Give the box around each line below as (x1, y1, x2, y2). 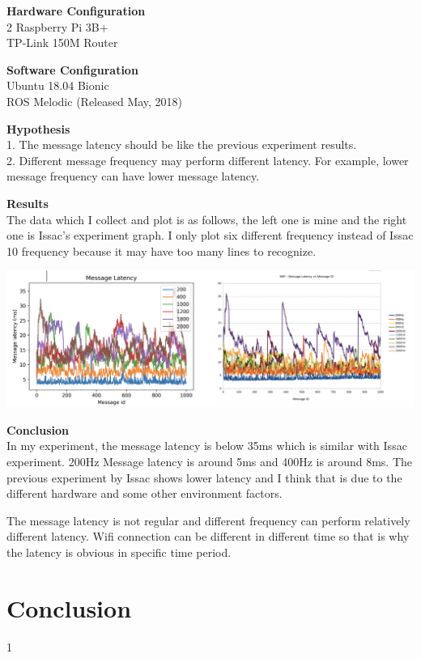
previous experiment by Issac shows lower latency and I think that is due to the (6, 469, 402, 486)
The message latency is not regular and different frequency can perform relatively (6, 512, 410, 529)
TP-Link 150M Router (6, 34, 118, 51)
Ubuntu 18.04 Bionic (6, 77, 109, 94)
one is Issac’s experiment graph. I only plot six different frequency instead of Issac (6, 227, 414, 244)
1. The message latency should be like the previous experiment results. (6, 136, 357, 153)
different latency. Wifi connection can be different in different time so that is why (6, 528, 410, 545)
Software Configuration (6, 61, 138, 78)
